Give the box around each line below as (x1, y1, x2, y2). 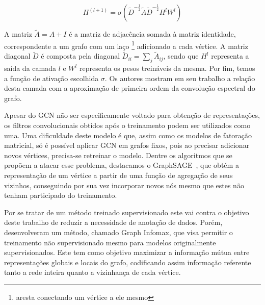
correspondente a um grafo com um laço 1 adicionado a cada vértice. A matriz (4, 39, 248, 51)
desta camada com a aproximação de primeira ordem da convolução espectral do (4, 83, 255, 93)
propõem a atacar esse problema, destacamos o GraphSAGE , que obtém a (4, 160, 239, 170)
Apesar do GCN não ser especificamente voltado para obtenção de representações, (4, 110, 260, 120)
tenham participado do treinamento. (4, 190, 117, 200)
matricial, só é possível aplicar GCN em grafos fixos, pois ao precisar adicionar (4, 140, 250, 150)
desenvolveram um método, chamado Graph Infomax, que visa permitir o (4, 226, 233, 237)
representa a (211, 50, 249, 61)
